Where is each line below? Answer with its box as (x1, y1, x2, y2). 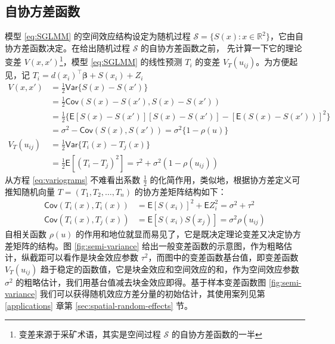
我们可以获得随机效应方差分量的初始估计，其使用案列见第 (39, 287, 265, 300)
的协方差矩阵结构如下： (134, 185, 227, 197)
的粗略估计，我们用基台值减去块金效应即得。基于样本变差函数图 (15, 275, 266, 288)
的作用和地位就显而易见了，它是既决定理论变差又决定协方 (76, 227, 302, 240)
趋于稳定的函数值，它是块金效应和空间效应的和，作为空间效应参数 (41, 262, 300, 275)
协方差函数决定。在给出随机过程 (5, 41, 130, 54)
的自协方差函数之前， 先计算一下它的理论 (141, 41, 302, 54)
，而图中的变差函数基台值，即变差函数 (148, 251, 299, 264)
